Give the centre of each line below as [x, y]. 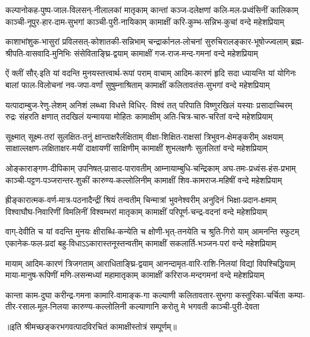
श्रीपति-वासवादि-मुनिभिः [38, 53]
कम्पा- [296, 294]
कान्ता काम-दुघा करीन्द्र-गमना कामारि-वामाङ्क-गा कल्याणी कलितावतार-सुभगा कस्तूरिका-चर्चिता [145, 294]
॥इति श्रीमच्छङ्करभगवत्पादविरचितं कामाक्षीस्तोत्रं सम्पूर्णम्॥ [91, 326]
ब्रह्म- [298, 41]
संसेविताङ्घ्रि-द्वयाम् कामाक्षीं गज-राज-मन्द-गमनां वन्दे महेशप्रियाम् [166, 53]
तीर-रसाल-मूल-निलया [37, 306]
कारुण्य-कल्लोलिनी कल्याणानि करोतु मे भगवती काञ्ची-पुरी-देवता [165, 306]
